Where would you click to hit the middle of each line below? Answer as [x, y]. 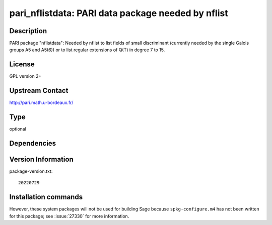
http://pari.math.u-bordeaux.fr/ [41, 102]
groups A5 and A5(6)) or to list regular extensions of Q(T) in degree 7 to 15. [87, 50]
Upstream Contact [39, 91]
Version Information [41, 159]
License [22, 65]
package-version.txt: [31, 171]
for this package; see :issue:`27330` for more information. [69, 216]
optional [18, 129]
